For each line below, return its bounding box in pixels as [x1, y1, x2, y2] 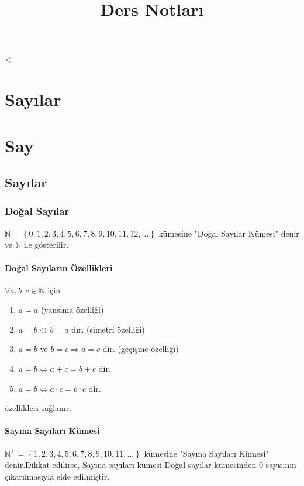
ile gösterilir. [23, 238, 69, 251]
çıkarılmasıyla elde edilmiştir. [5, 470, 110, 482]
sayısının [265, 458, 296, 471]
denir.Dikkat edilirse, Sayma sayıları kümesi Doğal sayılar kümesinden [5, 458, 257, 471]
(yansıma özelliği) [40, 303, 104, 316]
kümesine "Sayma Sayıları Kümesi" [144, 447, 269, 459]
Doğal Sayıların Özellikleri [5, 261, 113, 273]
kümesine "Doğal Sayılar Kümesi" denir [158, 227, 299, 239]
